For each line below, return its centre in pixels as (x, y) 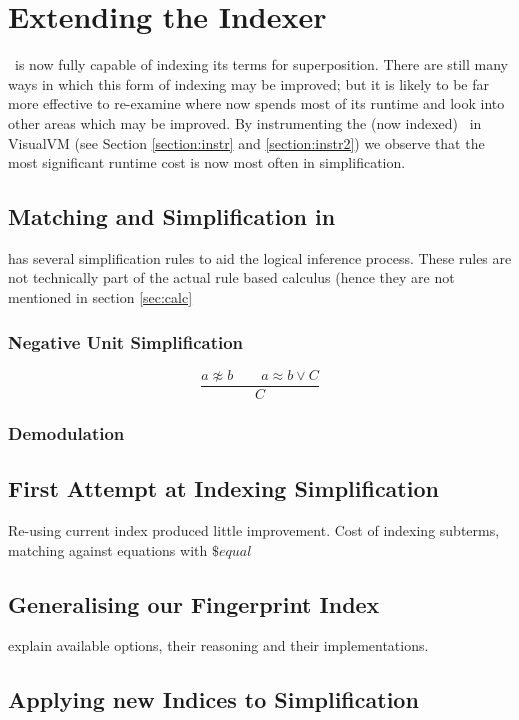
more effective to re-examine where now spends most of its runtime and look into (256, 103)
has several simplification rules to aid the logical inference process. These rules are (260, 257)
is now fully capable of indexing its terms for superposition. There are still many (261, 64)
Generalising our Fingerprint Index (194, 603)
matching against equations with (108, 549)
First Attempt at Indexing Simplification (223, 488)
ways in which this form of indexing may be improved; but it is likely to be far (249, 83)
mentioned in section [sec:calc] (100, 297)
